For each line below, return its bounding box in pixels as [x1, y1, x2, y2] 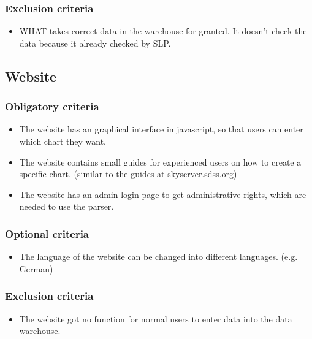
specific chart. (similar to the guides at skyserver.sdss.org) [19, 167, 237, 180]
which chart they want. [19, 135, 107, 147]
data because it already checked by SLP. [19, 36, 171, 49]
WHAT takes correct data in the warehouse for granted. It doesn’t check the [19, 25, 307, 37]
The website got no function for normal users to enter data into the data [19, 312, 292, 325]
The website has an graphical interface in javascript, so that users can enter [19, 123, 303, 135]
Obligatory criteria [5, 99, 99, 114]
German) [19, 262, 53, 275]
